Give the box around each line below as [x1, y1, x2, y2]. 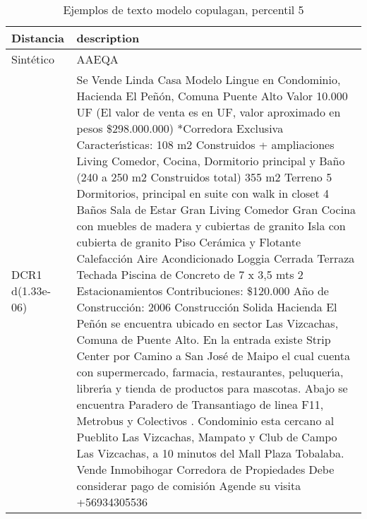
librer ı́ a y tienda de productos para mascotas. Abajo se [76, 380, 348, 396]
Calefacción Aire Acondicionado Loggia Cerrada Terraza [76, 250, 355, 266]
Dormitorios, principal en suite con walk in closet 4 [76, 185, 330, 201]
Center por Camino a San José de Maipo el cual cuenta [76, 347, 351, 364]
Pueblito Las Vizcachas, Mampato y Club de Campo [76, 429, 337, 445]
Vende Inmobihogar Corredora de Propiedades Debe [76, 461, 335, 477]
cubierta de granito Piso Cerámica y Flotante [76, 234, 301, 250]
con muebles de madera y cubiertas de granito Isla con [76, 217, 346, 234]
